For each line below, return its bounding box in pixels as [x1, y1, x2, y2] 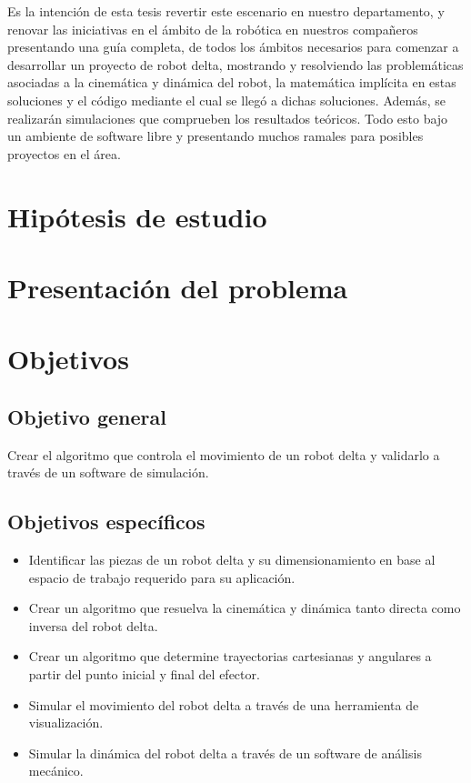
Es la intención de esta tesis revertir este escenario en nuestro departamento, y [7, 2, 445, 20]
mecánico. [28, 761, 84, 780]
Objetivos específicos [7, 507, 205, 536]
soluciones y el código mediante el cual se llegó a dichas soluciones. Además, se [7, 90, 446, 109]
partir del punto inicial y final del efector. [28, 665, 260, 684]
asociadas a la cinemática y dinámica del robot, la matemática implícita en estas [7, 73, 456, 92]
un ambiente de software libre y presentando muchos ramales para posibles [7, 126, 424, 146]
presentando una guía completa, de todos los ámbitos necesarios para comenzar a [7, 37, 459, 56]
